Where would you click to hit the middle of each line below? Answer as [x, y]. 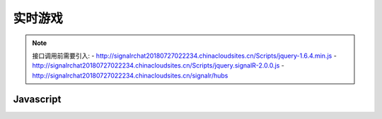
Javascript [37, 99]
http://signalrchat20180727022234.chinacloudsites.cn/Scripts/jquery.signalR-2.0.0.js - [158, 65]
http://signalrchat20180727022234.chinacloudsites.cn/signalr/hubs [130, 75]
